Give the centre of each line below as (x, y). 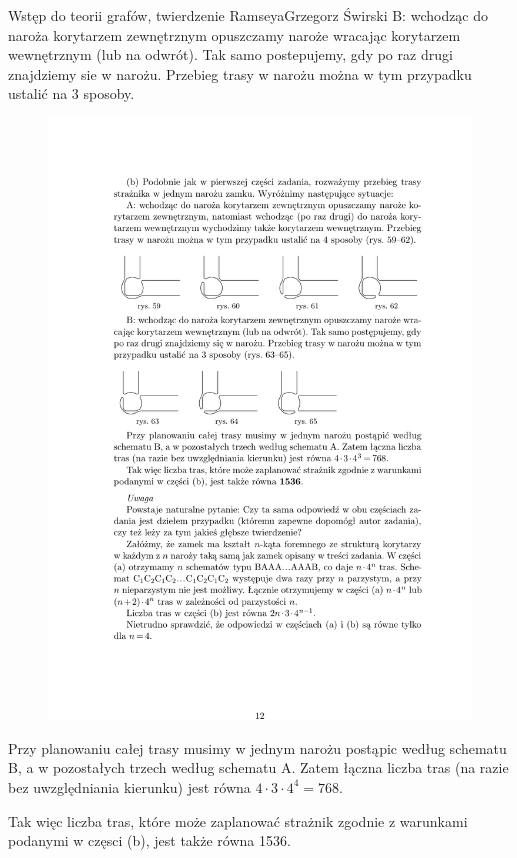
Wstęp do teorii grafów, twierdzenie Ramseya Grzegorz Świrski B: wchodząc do (248, 15)
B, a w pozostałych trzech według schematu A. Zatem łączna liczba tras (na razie (258, 767)
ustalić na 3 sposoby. (71, 93)
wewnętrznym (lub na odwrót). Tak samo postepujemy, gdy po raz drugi (230, 54)
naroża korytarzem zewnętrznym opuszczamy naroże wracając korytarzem (234, 34)
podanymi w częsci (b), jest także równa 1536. (149, 840)
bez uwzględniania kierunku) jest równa (129, 786)
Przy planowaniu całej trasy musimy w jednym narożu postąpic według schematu (257, 747)
